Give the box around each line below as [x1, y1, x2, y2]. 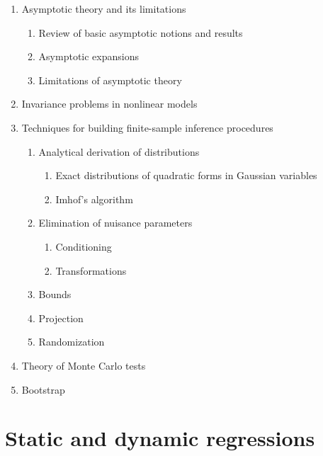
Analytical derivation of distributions [38, 144, 200, 159]
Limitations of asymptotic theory [38, 72, 182, 87]
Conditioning [55, 239, 112, 253]
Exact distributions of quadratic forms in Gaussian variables [55, 168, 317, 183]
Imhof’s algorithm [55, 191, 133, 206]
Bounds [38, 287, 72, 302]
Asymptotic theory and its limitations [21, 1, 186, 16]
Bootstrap [21, 382, 65, 397]
